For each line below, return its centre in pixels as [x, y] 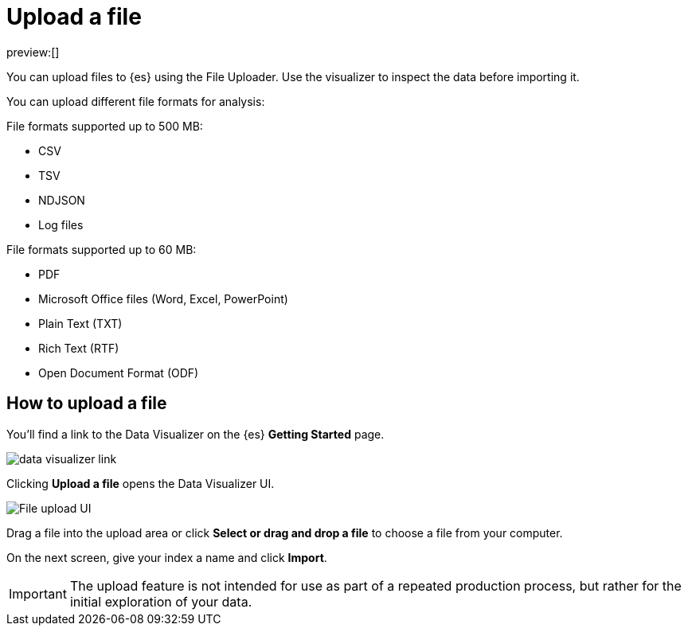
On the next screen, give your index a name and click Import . [167, 557]
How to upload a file [87, 404]
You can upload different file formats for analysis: [136, 101]
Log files [61, 224]
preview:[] [33, 52]
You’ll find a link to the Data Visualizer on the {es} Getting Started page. [195, 434]
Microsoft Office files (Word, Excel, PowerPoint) [163, 298]
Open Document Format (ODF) [119, 373]
